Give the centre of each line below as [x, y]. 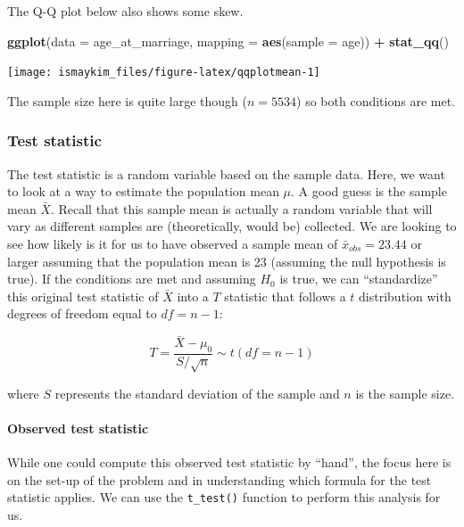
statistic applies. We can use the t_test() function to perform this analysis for [224, 497]
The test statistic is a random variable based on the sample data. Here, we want [226, 173]
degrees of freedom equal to [82, 313]
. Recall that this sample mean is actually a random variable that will [241, 208]
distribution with [405, 296]
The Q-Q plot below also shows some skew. [125, 11]
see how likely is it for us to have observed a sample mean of [173, 244]
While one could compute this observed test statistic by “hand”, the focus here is [229, 462]
